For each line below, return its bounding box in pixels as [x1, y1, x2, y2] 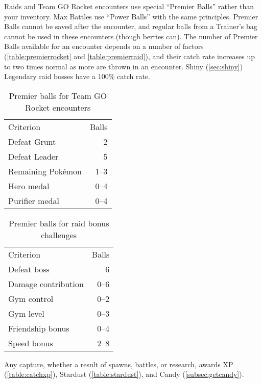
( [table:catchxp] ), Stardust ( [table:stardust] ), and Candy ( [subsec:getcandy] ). [4, 369, 244, 379]
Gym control [8, 292, 54, 304]
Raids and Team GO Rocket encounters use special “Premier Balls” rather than [4, 1, 254, 11]
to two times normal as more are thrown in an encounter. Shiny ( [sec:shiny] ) [4, 61, 243, 71]
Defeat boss [8, 263, 50, 275]
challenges [41, 228, 77, 241]
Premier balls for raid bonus [8, 217, 109, 229]
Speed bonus [8, 337, 53, 349]
